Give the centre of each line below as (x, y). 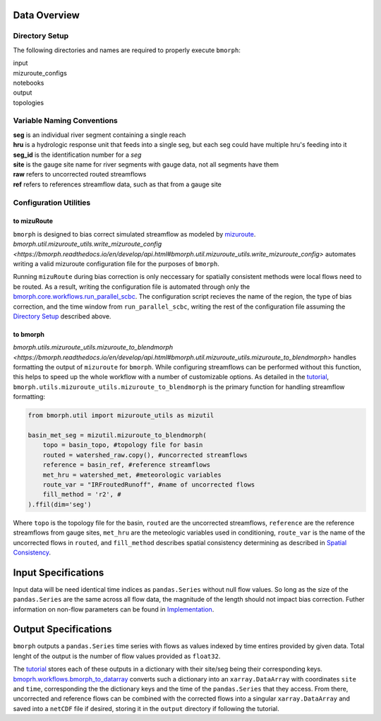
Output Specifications (62, 630)
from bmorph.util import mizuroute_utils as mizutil (121, 416)
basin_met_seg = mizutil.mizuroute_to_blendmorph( (117, 435)
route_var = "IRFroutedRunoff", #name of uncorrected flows (149, 484)
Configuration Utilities (52, 203)
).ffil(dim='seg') (60, 504)
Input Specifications (59, 572)
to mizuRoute (33, 221)
